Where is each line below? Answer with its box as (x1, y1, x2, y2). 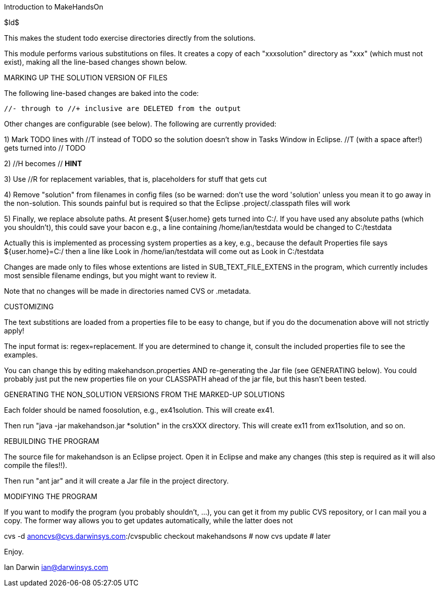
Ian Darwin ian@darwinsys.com (4, 563, 108, 571)
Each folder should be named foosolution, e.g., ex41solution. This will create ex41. (4, 406, 274, 414)
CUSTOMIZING (4, 302, 54, 311)
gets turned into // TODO (4, 144, 86, 152)
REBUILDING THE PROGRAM (4, 437, 99, 445)
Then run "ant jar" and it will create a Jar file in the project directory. (4, 477, 229, 485)
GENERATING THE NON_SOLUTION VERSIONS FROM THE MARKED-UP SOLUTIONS (4, 390, 285, 399)
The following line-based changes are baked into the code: (4, 89, 199, 97)
